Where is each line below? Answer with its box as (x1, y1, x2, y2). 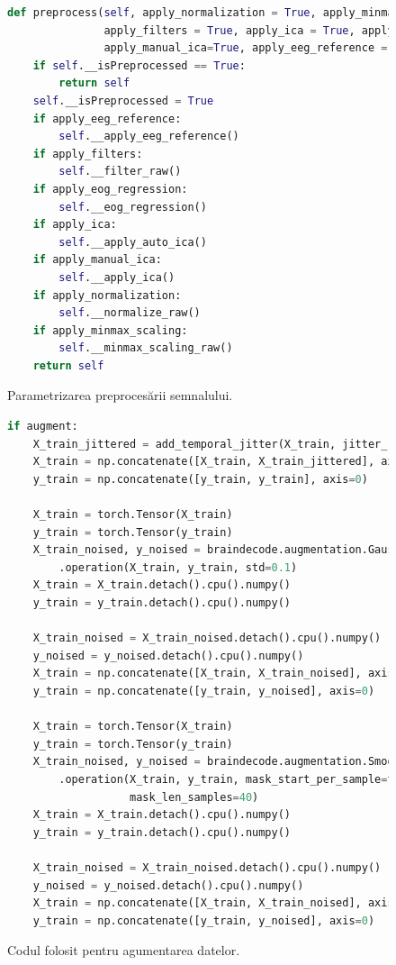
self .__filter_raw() (58, 165, 182, 178)
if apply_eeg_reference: (32, 112, 182, 125)
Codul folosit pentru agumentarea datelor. (7, 941, 240, 960)
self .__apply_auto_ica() (58, 235, 207, 249)
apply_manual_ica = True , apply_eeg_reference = (103, 41, 388, 55)
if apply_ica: (32, 218, 117, 232)
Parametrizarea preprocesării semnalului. (7, 386, 233, 405)
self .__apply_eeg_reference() (58, 130, 239, 143)
